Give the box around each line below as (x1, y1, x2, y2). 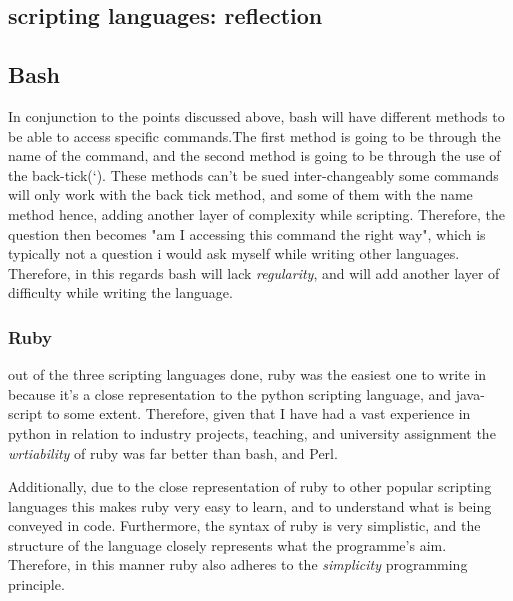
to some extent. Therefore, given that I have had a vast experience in (47, 403, 471, 424)
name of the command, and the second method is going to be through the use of (8, 145, 501, 166)
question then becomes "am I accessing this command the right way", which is (8, 223, 486, 244)
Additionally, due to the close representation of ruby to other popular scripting (8, 476, 492, 497)
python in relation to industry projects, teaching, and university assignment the (8, 422, 496, 443)
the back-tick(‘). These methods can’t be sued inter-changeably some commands (8, 164, 499, 185)
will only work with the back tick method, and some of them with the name (8, 184, 473, 205)
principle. (8, 574, 65, 595)
